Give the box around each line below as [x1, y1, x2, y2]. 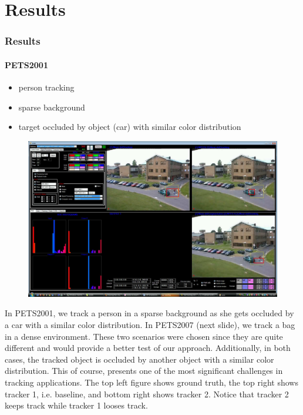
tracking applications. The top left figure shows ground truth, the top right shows [5, 376, 298, 388]
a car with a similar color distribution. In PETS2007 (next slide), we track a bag [5, 318, 295, 330]
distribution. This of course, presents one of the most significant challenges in [5, 364, 283, 377]
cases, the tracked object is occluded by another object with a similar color [5, 353, 274, 365]
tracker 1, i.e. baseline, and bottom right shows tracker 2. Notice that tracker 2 [5, 387, 289, 400]
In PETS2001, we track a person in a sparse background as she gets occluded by [5, 307, 294, 319]
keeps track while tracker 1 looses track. [5, 399, 148, 411]
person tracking [18, 81, 75, 93]
